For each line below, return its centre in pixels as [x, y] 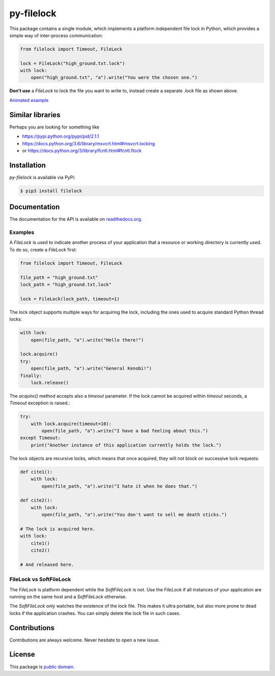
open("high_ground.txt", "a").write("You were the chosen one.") [114, 77]
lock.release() [50, 383]
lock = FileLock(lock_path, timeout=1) [70, 299]
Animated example [29, 100]
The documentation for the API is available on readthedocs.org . [76, 219]
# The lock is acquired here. [58, 529]
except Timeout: [40, 438]
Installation [28, 165]
